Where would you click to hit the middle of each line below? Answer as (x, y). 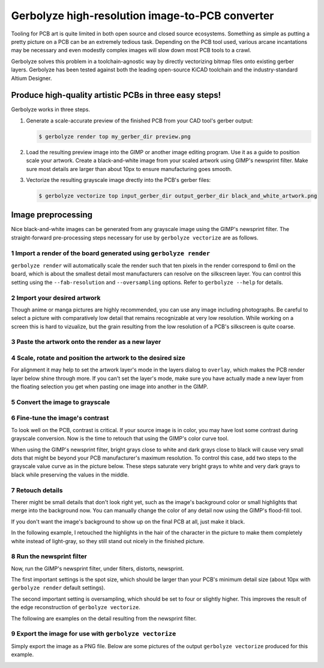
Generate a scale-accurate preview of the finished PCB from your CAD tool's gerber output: (139, 121)
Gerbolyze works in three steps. (50, 110)
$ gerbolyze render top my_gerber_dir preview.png (115, 136)
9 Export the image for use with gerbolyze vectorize (94, 634)
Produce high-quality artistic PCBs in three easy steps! (116, 95)
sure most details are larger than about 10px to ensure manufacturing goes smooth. (129, 169)
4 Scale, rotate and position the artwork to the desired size (98, 358)
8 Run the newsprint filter (49, 556)
